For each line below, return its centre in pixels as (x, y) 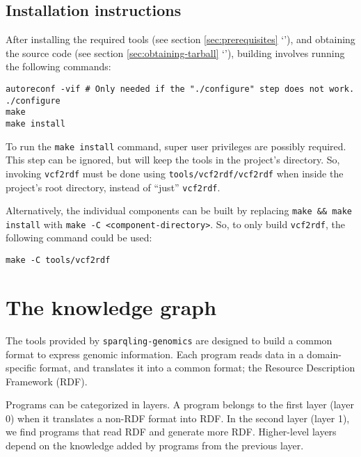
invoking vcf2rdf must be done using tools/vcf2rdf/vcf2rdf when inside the (175, 173)
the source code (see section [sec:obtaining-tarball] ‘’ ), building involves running (175, 53)
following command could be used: (79, 238)
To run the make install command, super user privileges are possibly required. (176, 146)
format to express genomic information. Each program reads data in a (155, 354)
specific (21, 368)
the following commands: (58, 66)
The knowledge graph (111, 306)
